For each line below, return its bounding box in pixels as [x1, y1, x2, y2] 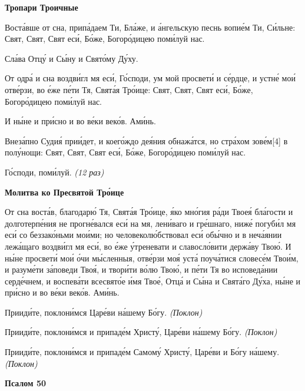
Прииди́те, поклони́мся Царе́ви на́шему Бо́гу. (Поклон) [5, 306, 203, 318]
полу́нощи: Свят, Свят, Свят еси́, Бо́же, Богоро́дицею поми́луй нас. [5, 146, 246, 158]
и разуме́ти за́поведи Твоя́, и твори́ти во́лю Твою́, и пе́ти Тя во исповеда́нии [5, 263, 278, 276]
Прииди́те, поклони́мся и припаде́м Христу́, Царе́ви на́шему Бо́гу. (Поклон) [5, 326, 277, 338]
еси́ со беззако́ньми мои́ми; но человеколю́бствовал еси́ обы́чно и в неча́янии [5, 228, 282, 241]
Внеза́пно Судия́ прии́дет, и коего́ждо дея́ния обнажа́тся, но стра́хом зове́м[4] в [5, 134, 288, 147]
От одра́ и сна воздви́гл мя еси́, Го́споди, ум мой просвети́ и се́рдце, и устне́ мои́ [5, 72, 296, 84]
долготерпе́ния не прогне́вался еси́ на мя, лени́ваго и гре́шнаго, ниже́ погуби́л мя [5, 217, 296, 229]
